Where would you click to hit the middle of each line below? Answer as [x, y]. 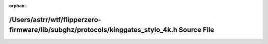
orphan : [18, 6]
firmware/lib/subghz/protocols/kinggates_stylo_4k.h [93, 30]
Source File [197, 30]
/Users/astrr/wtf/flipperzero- [55, 20]
